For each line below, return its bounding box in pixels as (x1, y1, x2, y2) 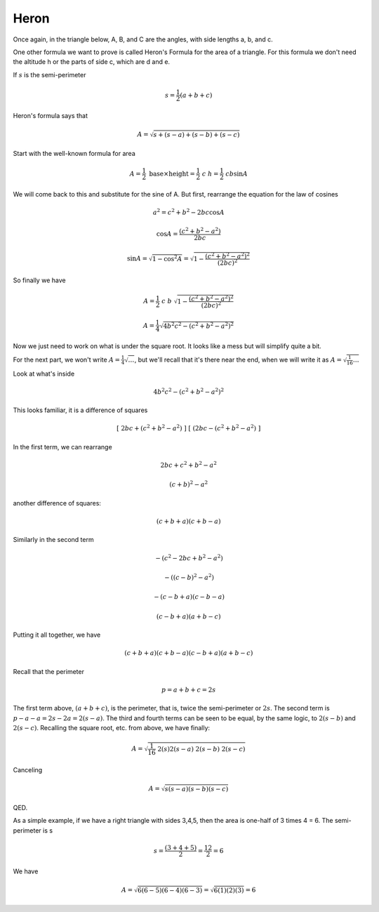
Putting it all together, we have (13, 630, 101, 639)
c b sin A (225, 169, 248, 178)
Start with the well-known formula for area (13, 149, 136, 157)
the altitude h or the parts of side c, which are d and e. (13, 58, 171, 66)
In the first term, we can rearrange (13, 442, 112, 451)
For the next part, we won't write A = (13, 355, 121, 364)
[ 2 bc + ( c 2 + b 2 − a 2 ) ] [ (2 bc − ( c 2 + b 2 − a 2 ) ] (117, 423, 261, 432)
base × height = (149, 169, 196, 178)
